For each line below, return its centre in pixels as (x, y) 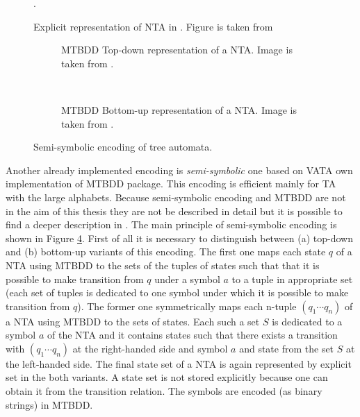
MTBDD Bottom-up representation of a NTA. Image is (179, 109)
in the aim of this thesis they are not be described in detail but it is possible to (174, 211)
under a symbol (187, 279)
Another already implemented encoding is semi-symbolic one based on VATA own (179, 170)
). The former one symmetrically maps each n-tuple (187, 306)
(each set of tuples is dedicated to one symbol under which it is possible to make (177, 292)
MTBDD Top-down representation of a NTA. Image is (177, 50)
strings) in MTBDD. (49, 404)
